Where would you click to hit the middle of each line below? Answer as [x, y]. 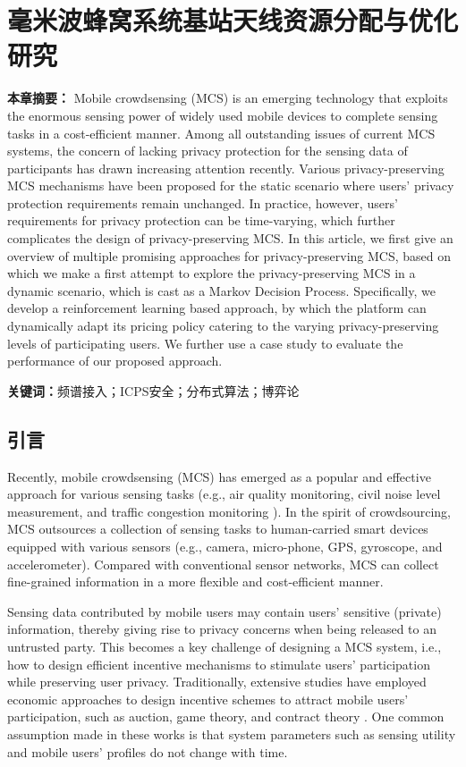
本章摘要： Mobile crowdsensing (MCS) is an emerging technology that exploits [228, 98]
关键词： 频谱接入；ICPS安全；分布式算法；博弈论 [153, 390]
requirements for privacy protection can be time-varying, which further [201, 220]
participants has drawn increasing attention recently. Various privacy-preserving [226, 168]
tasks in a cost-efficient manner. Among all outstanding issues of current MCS [221, 133]
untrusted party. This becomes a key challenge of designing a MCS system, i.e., [225, 646]
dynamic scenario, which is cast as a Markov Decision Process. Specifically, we [221, 290]
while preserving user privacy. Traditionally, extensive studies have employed [217, 682]
